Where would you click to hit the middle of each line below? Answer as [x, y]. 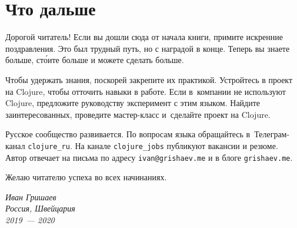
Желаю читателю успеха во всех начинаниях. [86, 177]
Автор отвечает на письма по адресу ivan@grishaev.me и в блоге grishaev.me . [149, 157]
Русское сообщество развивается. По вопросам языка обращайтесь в [128, 134]
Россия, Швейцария [40, 208]
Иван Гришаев [31, 196]
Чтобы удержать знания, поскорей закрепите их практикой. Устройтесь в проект [149, 79]
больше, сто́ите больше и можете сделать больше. [95, 60]
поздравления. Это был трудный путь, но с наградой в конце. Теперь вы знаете [148, 48]
